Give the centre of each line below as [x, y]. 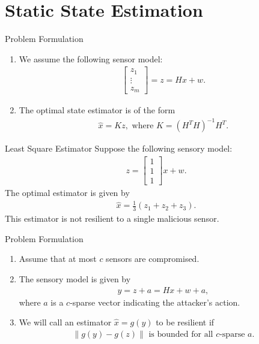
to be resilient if [185, 322]
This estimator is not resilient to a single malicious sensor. [112, 218]
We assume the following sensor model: [91, 58]
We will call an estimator [65, 322]
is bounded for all [181, 334]
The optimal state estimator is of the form [97, 110]
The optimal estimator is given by [67, 193]
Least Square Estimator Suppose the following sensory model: [119, 148]
